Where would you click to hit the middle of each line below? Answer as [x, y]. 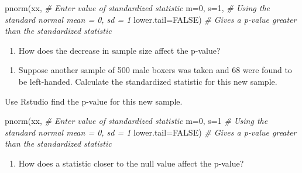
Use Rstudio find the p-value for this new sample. [94, 101]
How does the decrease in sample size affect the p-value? [119, 50]
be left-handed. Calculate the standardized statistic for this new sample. [148, 81]
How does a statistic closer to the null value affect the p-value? [131, 163]
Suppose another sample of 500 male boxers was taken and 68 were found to [155, 70]
